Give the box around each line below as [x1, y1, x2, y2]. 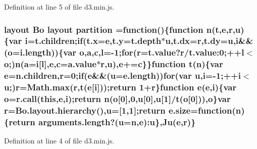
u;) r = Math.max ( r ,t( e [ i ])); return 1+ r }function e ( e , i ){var [4, 81, 237, 93]
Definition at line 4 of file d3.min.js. [4, 135, 115, 146]
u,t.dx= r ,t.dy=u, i [165, 34, 239, 47]
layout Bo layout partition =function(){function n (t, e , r [4, 23, 233, 35]
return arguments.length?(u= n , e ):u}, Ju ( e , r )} [9, 115, 196, 128]
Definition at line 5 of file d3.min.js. [4, 2, 115, 12]
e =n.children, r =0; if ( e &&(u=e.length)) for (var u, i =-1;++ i [4, 69, 241, 82]
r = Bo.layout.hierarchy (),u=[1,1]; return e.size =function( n [4, 104, 241, 116]
